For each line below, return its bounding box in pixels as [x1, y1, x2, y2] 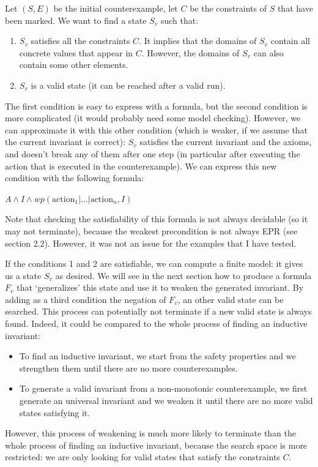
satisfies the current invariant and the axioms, [139, 135, 312, 148]
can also [253, 46, 284, 59]
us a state [5, 269, 42, 282]
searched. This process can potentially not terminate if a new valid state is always [5, 305, 312, 318]
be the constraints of [190, 2, 267, 14]
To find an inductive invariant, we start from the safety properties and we [19, 349, 296, 362]
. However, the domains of [141, 46, 240, 59]
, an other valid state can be [177, 293, 284, 305]
